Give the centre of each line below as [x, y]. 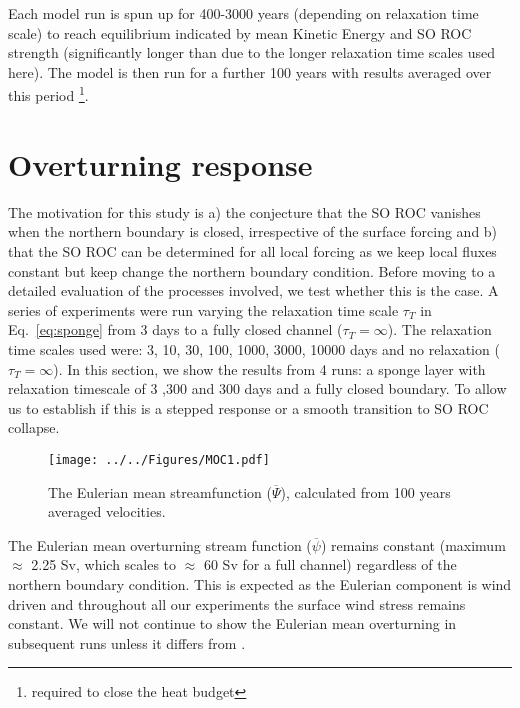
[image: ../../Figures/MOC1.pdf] [159, 459]
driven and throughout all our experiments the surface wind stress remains [237, 603]
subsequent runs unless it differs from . [127, 642]
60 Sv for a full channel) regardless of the [330, 564]
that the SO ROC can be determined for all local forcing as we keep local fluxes [252, 250]
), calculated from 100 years [365, 491]
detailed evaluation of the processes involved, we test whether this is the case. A [253, 290]
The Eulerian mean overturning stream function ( [160, 544]
